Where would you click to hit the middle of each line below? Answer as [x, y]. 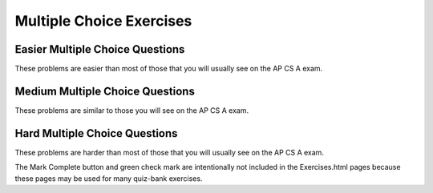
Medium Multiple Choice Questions [105, 91]
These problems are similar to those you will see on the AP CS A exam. [132, 110]
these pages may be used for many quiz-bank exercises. [109, 178]
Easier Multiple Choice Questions [100, 49]
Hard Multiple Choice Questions [96, 133]
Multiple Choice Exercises [103, 21]
